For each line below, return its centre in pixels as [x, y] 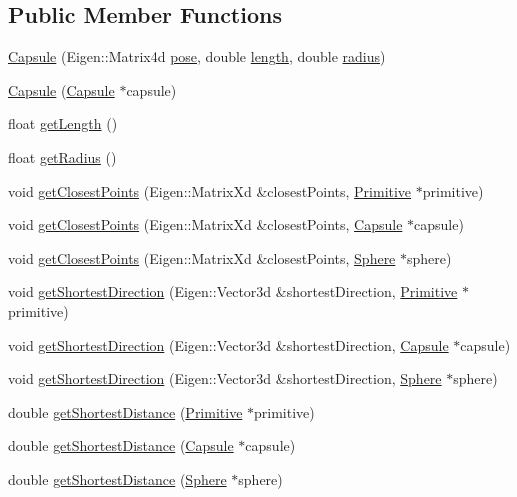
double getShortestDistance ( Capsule [121, 445]
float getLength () [63, 123]
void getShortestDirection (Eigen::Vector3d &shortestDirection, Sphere [225, 378]
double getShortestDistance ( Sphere [117, 478]
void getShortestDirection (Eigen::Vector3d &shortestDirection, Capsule [228, 344]
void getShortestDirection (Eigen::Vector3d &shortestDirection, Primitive [233, 291]
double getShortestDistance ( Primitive [125, 411]
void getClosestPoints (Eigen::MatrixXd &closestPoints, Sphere [202, 257]
